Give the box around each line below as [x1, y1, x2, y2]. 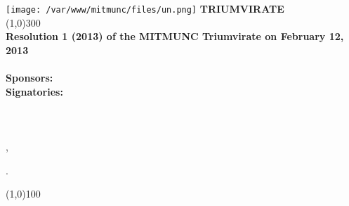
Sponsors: [6, 70, 53, 85]
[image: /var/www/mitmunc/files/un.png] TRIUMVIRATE [6, 1, 284, 15]
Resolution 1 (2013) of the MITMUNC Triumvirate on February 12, [6, 29, 344, 44]
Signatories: [6, 84, 63, 98]
